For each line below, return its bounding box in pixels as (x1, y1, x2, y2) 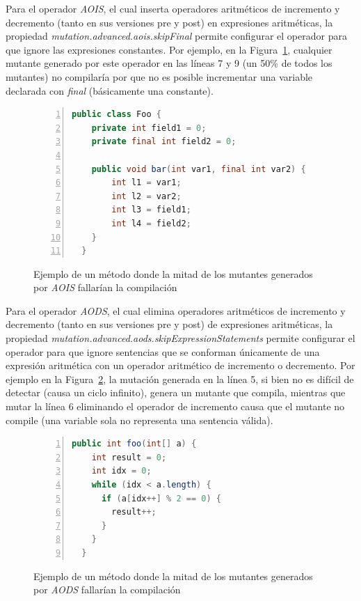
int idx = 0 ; (91, 466, 152, 476)
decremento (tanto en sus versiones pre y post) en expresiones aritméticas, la (6, 15, 333, 29)
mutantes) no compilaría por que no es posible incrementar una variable (6, 69, 313, 84)
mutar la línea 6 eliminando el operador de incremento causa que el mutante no (6, 399, 345, 414)
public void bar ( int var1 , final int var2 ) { (91, 164, 306, 174)
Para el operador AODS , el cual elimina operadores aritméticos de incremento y (6, 303, 346, 318)
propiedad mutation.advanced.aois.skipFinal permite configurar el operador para (6, 29, 347, 43)
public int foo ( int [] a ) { (72, 439, 197, 449)
